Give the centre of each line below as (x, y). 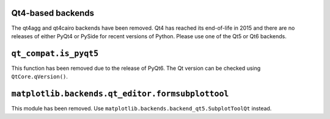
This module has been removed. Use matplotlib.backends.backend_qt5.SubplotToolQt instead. (141, 109)
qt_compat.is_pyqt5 (55, 53)
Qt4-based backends (53, 13)
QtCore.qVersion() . (40, 76)
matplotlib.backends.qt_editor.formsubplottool (120, 94)
